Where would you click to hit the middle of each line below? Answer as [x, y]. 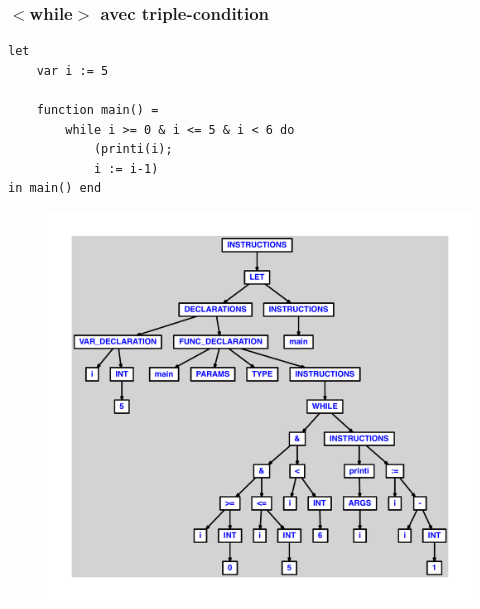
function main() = [97, 110]
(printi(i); [133, 149]
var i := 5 [72, 70]
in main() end [55, 188]
